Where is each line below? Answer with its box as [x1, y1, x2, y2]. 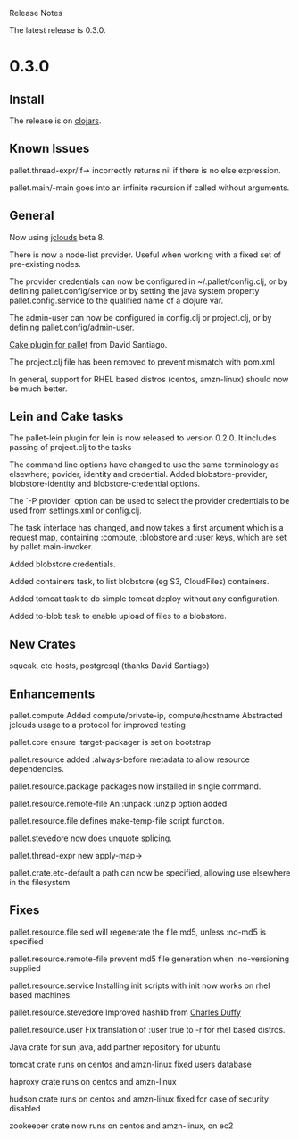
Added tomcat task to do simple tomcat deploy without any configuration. [9, 593, 280, 604]
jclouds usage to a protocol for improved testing [9, 719, 186, 731]
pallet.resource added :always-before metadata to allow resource [9, 754, 250, 765]
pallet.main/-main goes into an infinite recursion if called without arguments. [9, 182, 290, 193]
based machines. [9, 989, 73, 1000]
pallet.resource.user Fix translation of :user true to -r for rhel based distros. [9, 1024, 286, 1035]
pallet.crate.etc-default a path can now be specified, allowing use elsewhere [9, 868, 291, 878]
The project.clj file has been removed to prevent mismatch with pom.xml [9, 356, 275, 367]
